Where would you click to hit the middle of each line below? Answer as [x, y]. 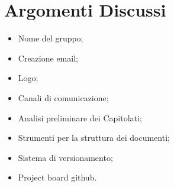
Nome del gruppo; [51, 38]
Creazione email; [48, 58]
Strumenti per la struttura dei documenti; [94, 138]
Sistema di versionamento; [65, 157]
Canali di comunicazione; [63, 97]
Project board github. [57, 177]
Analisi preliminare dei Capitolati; [80, 117]
